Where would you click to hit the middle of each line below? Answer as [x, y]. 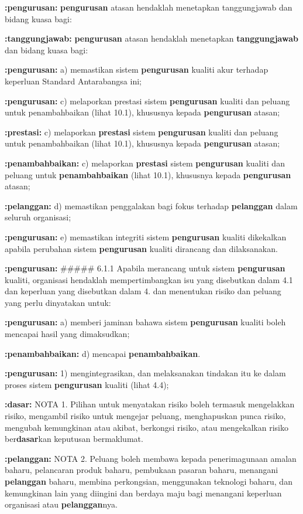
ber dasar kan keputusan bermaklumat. [74, 439]
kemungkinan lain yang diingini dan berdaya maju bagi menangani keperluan [143, 493]
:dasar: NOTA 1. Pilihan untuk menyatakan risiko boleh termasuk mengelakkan [150, 404]
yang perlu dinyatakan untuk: [58, 302]
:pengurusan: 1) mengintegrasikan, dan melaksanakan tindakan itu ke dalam [145, 373]
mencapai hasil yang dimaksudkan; [67, 334]
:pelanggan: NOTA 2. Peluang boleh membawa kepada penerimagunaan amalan [151, 458]
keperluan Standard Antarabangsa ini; [73, 81]
